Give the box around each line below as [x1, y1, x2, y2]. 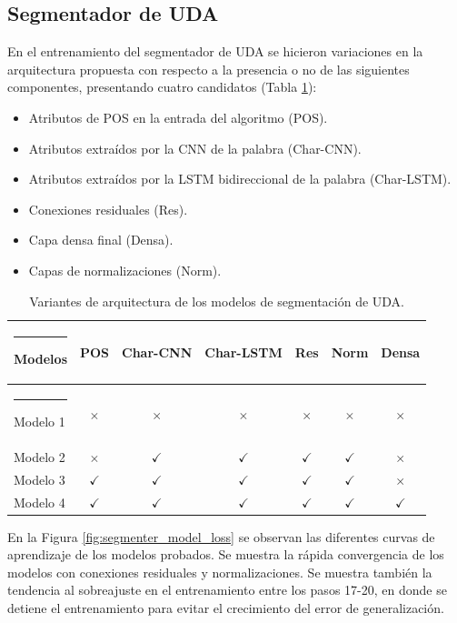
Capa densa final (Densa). [28, 230, 174, 249]
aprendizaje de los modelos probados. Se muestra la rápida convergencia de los [7, 545, 444, 564]
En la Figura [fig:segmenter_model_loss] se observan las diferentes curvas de [7, 527, 435, 546]
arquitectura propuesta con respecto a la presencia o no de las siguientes [7, 59, 410, 78]
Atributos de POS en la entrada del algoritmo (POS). [28, 107, 328, 126]
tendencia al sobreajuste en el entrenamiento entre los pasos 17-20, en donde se [7, 580, 447, 599]
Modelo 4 [14, 492, 65, 511]
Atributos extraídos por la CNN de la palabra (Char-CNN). [28, 138, 362, 157]
